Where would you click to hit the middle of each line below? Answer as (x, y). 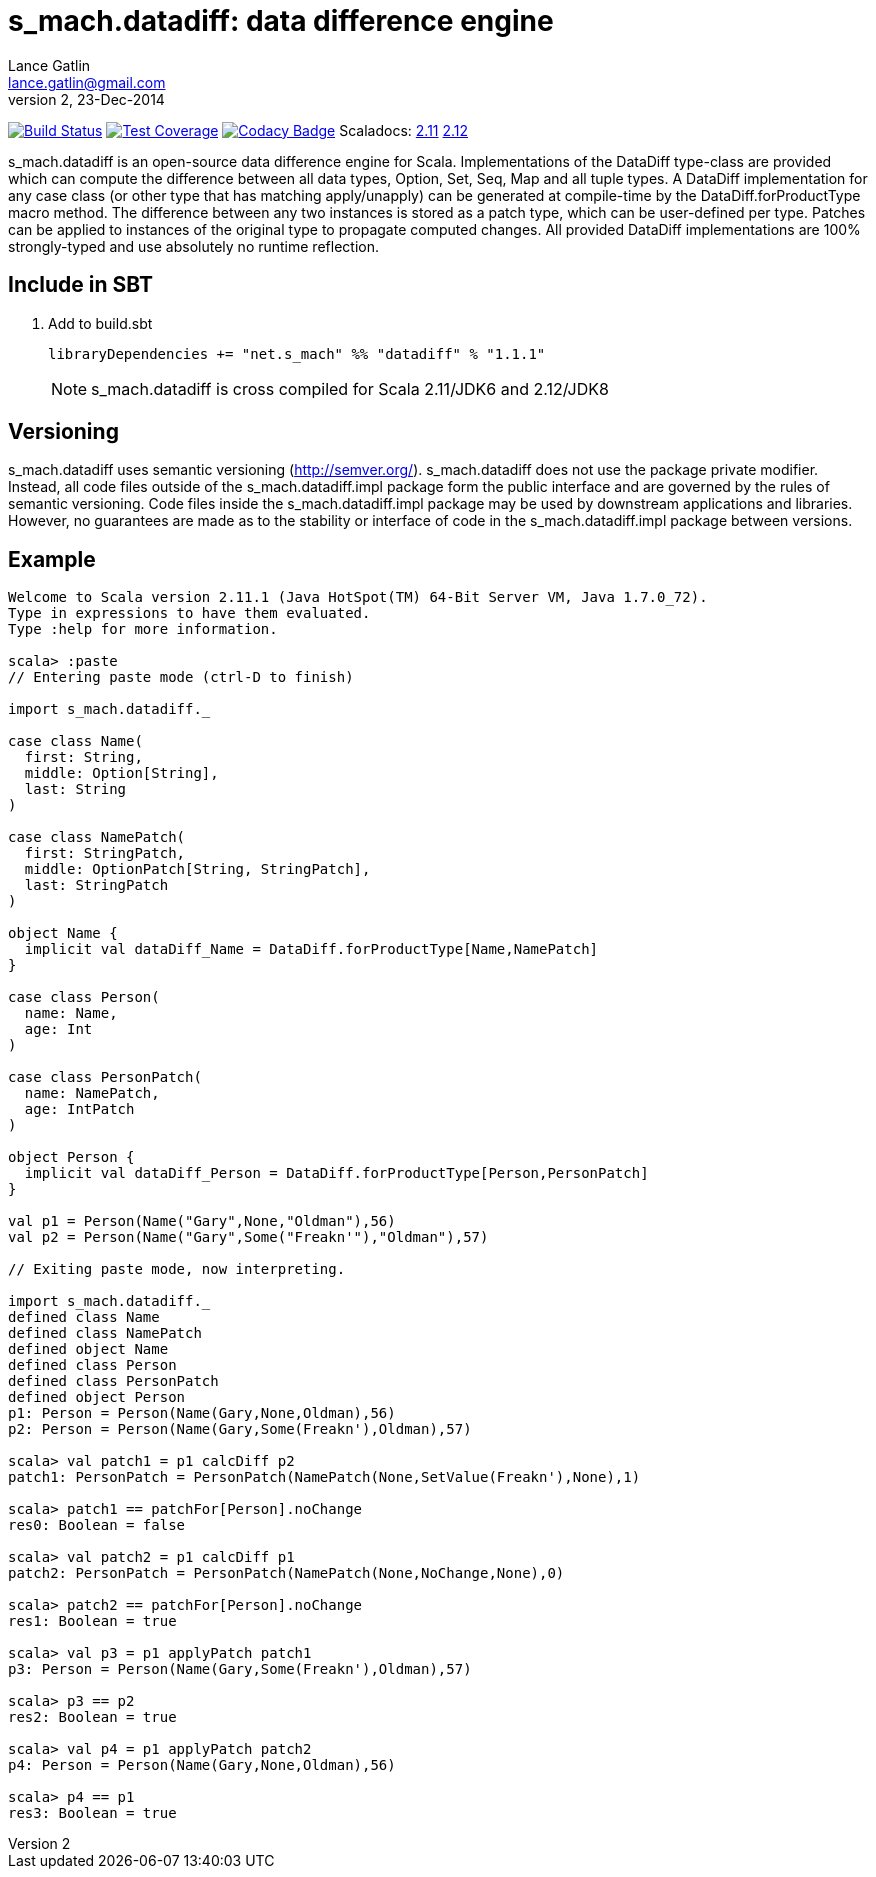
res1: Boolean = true (92, 1621)
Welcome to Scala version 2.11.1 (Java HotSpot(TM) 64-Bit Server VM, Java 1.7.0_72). (358, 597)
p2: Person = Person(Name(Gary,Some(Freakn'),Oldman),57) (240, 1429)
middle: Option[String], (121, 773)
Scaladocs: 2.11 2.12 (404, 130)
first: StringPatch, (105, 853)
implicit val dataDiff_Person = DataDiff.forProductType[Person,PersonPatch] (336, 1173)
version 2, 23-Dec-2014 (86, 99)
